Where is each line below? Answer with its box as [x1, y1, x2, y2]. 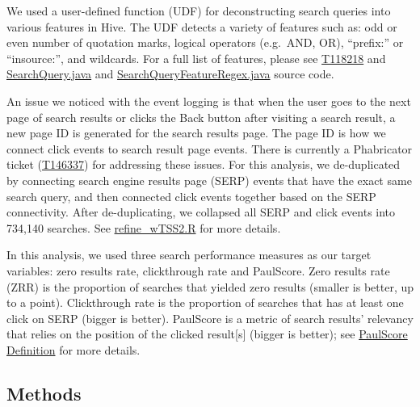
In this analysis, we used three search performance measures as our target [6, 246, 372, 263]
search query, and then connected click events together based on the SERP [6, 187, 376, 204]
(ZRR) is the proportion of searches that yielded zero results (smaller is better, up [6, 278, 414, 295]
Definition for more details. [6, 341, 141, 358]
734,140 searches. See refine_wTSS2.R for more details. [6, 219, 281, 236]
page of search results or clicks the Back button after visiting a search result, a [6, 108, 396, 125]
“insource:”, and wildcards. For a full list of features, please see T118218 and [6, 49, 386, 66]
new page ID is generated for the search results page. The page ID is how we [6, 124, 386, 141]
